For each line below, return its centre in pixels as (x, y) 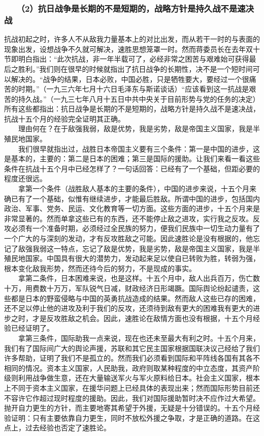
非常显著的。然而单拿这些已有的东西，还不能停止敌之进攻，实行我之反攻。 (128, 218)
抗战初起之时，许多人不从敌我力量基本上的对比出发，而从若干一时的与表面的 (132, 39)
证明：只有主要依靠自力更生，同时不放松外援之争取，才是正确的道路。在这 (135, 417)
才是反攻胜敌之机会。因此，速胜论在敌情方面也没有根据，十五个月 (142, 318)
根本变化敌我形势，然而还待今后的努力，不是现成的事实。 (100, 268)
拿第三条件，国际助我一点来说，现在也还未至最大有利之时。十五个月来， (139, 338)
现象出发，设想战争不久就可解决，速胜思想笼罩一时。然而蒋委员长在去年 (125, 49)
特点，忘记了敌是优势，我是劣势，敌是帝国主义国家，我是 (157, 248)
